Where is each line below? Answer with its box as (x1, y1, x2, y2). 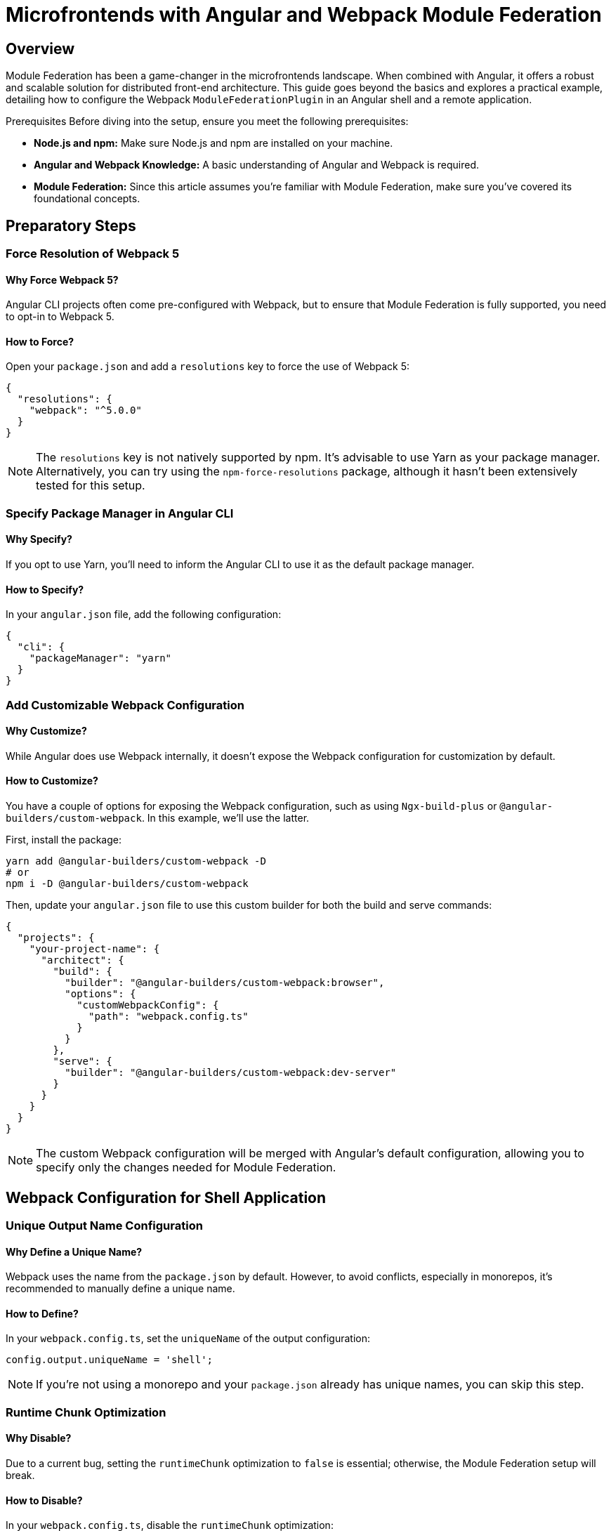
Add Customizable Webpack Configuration (6, 697, 244, 712)
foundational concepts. (34, 192, 140, 205)
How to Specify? (6, 583, 84, 596)
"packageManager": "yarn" (29, 652, 172, 664)
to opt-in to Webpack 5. (6, 310, 114, 323)
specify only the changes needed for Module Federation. (36, 1160, 336, 1175)
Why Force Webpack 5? (6, 273, 119, 286)
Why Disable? (6, 1432, 72, 1445)
